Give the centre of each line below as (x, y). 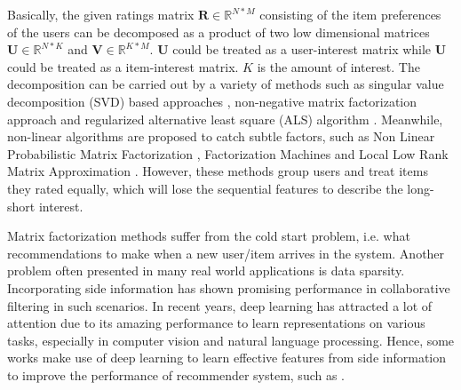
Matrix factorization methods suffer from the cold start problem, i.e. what (209, 236)
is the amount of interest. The (338, 66)
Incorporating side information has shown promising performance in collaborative (229, 287)
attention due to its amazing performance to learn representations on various (216, 323)
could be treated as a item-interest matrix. (123, 66)
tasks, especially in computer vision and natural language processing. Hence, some (231, 340)
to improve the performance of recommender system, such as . (176, 374)
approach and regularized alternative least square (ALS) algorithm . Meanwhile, (225, 119)
